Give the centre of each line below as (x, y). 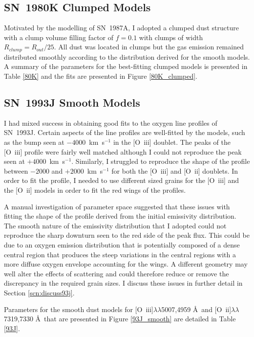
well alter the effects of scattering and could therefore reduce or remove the (116, 273)
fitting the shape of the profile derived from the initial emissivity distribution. (120, 216)
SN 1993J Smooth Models (72, 102)
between (16, 170)
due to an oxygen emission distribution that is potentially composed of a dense (122, 244)
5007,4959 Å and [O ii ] (196, 309)
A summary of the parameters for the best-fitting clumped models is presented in (126, 66)
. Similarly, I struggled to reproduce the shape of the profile (161, 161)
